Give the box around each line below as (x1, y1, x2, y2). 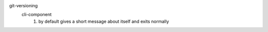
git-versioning (9, 3, 38, 8)
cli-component (21, 12, 52, 17)
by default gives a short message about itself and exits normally (38, 18, 169, 24)
